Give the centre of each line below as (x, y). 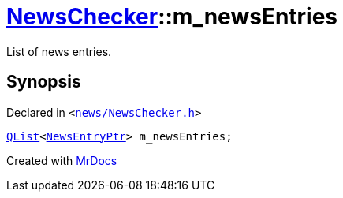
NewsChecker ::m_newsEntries (172, 17)
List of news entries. (59, 51)
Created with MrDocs (62, 160)
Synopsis (44, 82)
